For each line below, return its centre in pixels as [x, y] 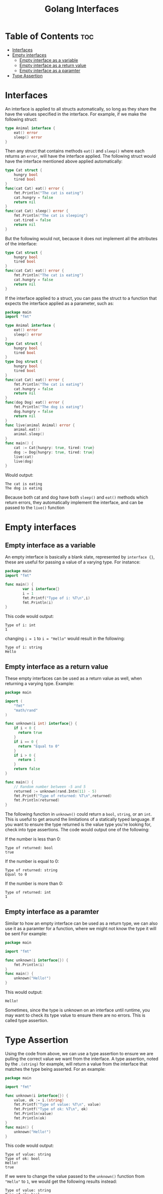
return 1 [27, 760]
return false [27, 769]
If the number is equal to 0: [32, 861]
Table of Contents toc [49, 36]
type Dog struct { [24, 362]
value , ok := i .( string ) [39, 1100]
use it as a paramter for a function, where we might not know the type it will [81, 928]
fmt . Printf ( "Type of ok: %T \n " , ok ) [51, 1109]
